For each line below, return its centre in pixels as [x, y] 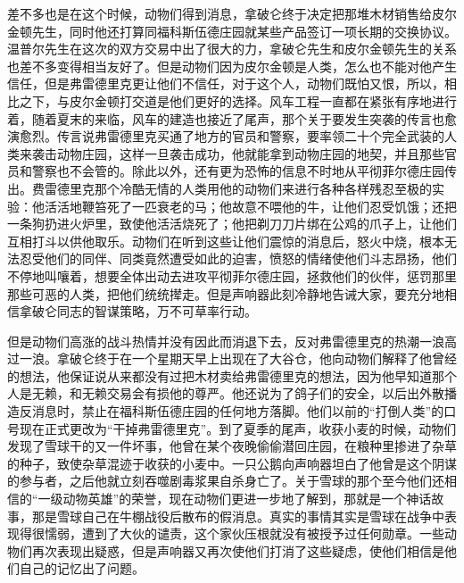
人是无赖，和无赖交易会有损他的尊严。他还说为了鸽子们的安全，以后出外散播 [232, 393]
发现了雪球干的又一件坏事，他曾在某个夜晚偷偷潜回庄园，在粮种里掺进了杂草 [232, 446]
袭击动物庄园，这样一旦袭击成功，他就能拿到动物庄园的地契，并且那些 [238, 153]
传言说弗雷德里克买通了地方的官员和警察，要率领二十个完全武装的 [250, 136]
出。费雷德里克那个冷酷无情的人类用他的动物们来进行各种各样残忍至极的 [220, 188]
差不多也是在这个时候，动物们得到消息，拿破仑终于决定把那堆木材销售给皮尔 [232, 13]
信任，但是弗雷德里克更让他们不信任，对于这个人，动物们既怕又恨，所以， [226, 83]
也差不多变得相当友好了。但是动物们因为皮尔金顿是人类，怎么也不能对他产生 [232, 66]
